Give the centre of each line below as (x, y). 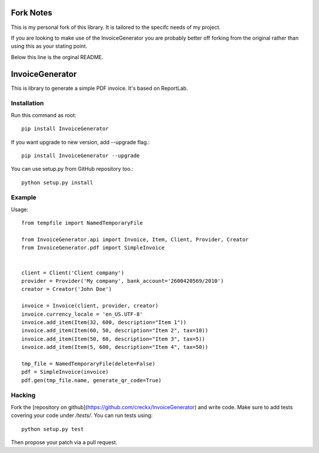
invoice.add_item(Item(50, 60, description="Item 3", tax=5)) (113, 339)
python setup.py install (57, 182)
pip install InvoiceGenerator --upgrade (81, 156)
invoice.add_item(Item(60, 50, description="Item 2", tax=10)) (115, 331)
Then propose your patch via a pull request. (64, 442)
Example (24, 198)
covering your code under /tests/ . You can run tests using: (82, 415)
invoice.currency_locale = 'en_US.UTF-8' (82, 314)
